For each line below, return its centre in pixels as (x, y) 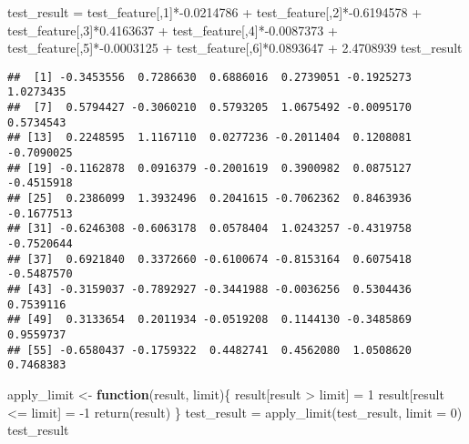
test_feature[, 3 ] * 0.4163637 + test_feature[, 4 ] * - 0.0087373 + (173, 30)
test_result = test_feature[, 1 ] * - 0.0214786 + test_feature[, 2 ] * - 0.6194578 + (215, 12)
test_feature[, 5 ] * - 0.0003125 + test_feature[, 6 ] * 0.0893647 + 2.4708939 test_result (235, 48)
